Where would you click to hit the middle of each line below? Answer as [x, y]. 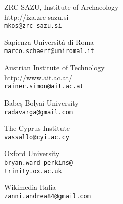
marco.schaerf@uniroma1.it [49, 51]
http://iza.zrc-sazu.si [36, 16]
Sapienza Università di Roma [49, 42]
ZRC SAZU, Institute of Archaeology [61, 7]
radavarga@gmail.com [39, 112]
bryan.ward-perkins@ [39, 163]
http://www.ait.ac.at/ [38, 77]
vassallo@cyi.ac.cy [37, 137]
